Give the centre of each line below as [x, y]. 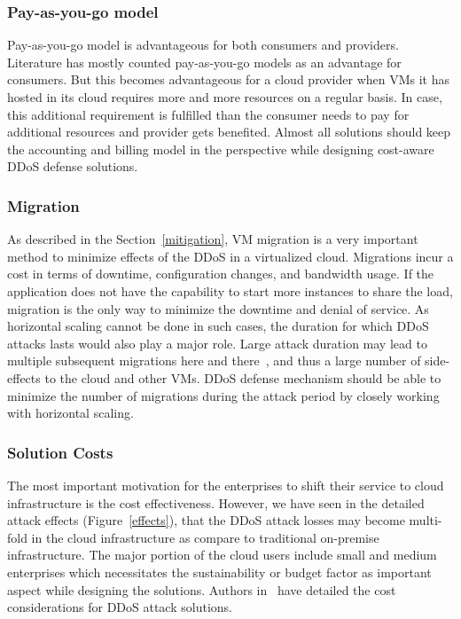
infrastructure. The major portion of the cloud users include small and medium [222, 555]
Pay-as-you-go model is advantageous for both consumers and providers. [203, 45]
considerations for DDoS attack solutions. [120, 607]
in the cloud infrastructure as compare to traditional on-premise [205, 537]
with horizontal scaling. [70, 413]
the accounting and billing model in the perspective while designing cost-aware [221, 149]
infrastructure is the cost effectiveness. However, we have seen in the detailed [216, 502]
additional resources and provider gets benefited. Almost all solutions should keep [229, 132]
